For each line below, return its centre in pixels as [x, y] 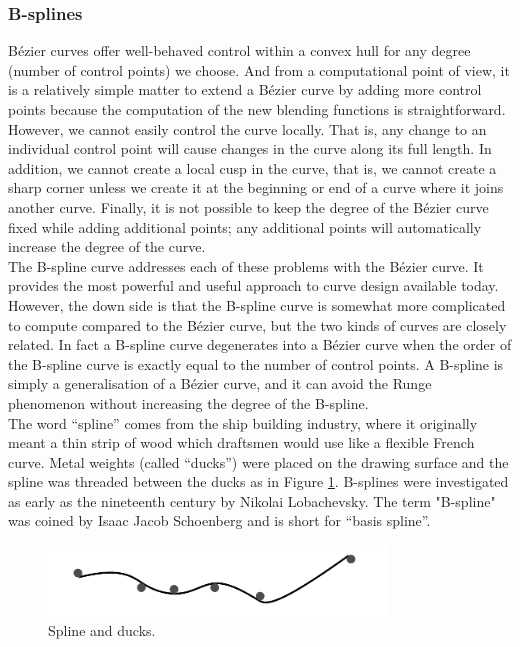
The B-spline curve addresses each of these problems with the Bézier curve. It [246, 265]
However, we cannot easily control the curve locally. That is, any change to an [247, 128]
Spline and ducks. [102, 629]
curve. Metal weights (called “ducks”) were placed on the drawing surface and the [258, 461]
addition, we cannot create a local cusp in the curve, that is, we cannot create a [252, 167]
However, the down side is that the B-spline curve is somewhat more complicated [257, 304]
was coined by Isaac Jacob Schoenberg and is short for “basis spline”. [219, 520]
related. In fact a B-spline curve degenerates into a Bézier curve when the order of [260, 344]
